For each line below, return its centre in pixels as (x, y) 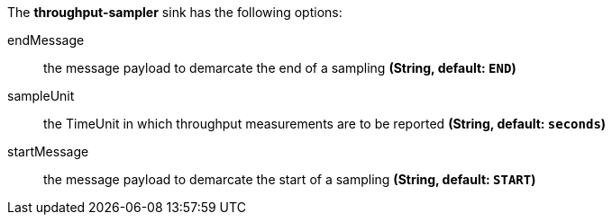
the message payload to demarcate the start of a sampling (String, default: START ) (290, 179)
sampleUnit (41, 96)
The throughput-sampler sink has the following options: (175, 12)
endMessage (46, 40)
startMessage (48, 151)
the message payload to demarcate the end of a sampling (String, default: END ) (280, 68)
